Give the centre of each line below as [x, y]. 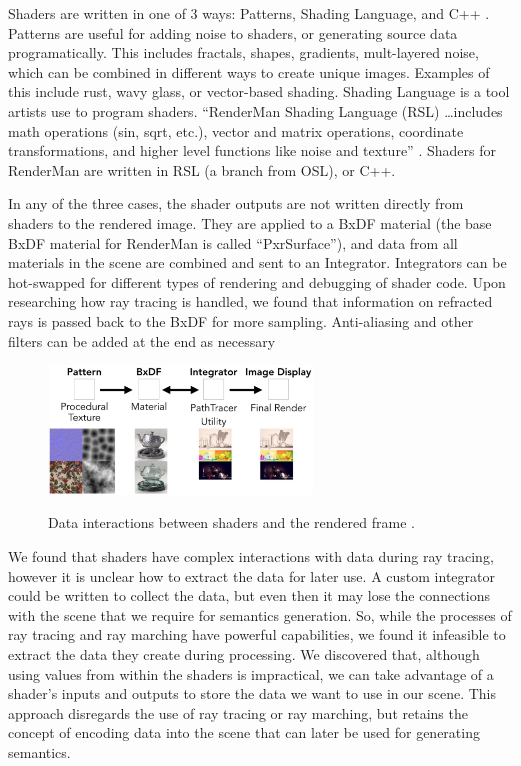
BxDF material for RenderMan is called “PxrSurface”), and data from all [233, 242]
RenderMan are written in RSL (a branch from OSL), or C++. [202, 169]
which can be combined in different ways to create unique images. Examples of [249, 71]
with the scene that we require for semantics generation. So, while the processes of [260, 614]
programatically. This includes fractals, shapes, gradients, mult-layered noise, [243, 52]
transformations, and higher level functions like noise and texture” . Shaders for [252, 150]
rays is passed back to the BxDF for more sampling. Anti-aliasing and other [241, 320]
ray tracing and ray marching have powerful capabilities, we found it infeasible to [257, 634]
